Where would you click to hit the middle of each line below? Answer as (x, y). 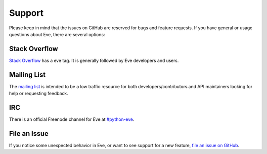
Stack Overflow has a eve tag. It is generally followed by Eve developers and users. (94, 60)
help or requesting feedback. (39, 94)
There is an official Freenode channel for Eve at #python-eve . (72, 119)
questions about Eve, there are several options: (57, 34)
